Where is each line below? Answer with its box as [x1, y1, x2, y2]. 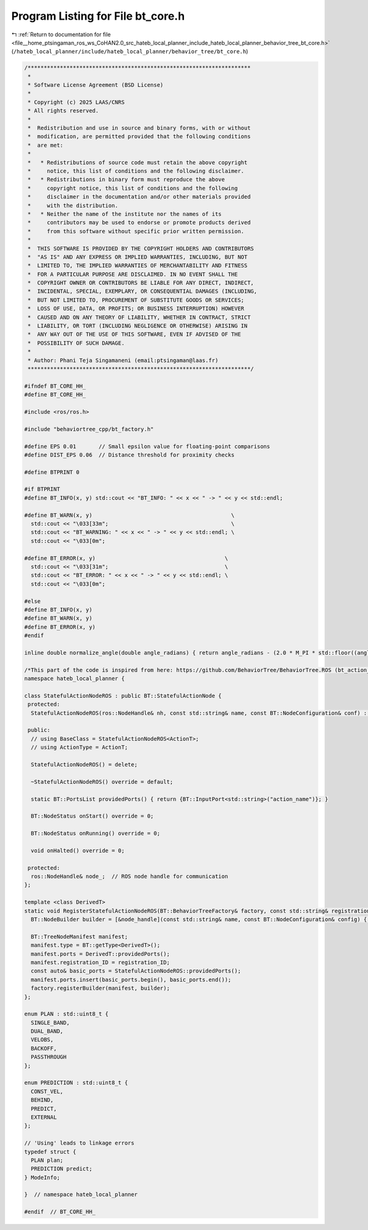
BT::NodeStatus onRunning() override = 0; [31, 830, 161, 837]
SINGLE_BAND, [31, 1019, 70, 1026]
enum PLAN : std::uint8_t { [24, 1011, 109, 1017]
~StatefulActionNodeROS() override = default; [31, 778, 174, 785]
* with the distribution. [28, 202, 119, 209]
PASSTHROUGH [31, 1054, 67, 1060]
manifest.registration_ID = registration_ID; [31, 959, 170, 966]
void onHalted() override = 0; [31, 847, 125, 854]
